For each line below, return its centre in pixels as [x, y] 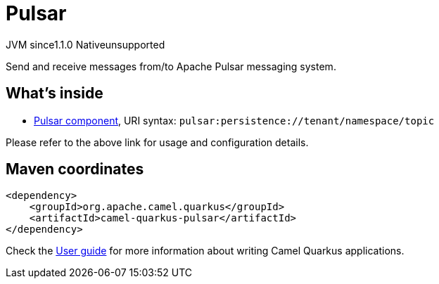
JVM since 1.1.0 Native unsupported [85, 44]
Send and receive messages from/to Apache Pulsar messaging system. [171, 66]
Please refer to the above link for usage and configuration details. [157, 142]
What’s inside [55, 93]
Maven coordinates [75, 169]
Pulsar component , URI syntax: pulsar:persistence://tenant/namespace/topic [234, 120]
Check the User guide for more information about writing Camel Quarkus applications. [205, 251]
